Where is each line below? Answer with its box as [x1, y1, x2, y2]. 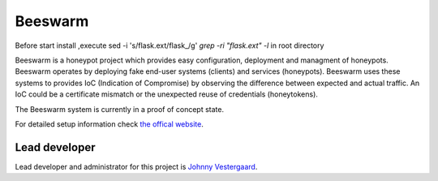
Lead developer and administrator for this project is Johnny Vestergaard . [15, 162, 258, 171]
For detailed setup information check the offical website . [15, 119, 204, 129]
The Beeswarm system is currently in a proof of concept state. [15, 104, 225, 114]
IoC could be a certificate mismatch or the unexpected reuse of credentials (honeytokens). [15, 89, 318, 99]
